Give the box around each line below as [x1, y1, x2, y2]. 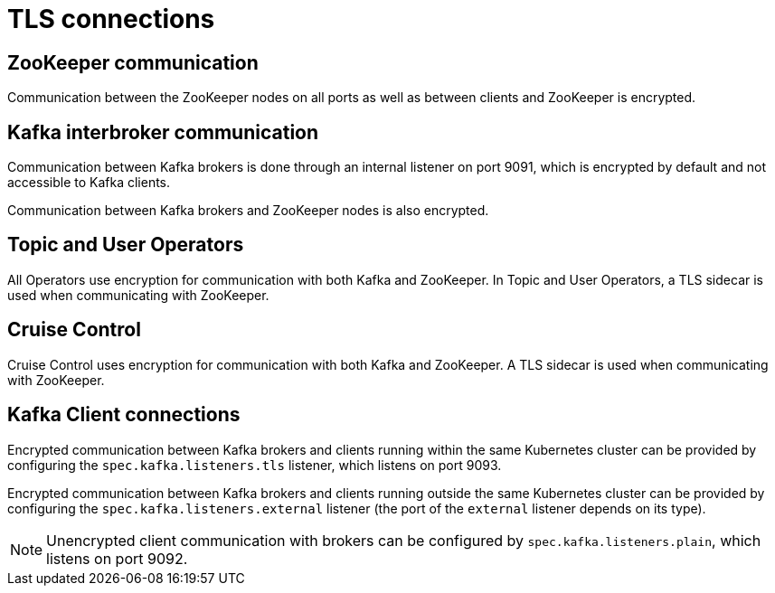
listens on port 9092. [46, 549, 188, 568]
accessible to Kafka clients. [7, 174, 171, 191]
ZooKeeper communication [7, 51, 259, 74]
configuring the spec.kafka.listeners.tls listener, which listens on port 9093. [7, 457, 502, 473]
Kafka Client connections [7, 403, 241, 427]
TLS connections [7, 4, 215, 34]
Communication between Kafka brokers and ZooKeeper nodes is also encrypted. [7, 202, 489, 219]
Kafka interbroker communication [7, 120, 319, 144]
